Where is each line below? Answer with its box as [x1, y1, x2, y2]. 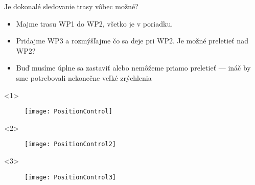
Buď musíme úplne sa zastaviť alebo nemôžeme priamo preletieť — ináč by [16, 62, 251, 73]
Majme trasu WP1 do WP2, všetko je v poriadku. [16, 18, 173, 29]
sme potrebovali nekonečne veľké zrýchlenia [16, 72, 152, 83]
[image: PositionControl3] [25, 173, 116, 181]
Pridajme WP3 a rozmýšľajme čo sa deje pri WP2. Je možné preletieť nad [16, 35, 248, 46]
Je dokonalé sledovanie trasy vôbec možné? [4, 1, 138, 11]
